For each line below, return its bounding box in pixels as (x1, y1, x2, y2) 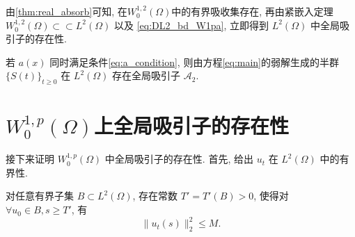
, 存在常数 (132, 188, 178, 203)
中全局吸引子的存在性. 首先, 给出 (104, 152, 253, 166)
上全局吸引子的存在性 (94, 111, 290, 140)
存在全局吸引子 (112, 68, 181, 83)
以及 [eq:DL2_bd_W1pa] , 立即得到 (113, 17, 269, 32)
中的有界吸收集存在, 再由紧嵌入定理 (171, 4, 333, 18)
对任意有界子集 (6, 188, 74, 203)
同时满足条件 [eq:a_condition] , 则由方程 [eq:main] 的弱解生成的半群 (49, 54, 340, 69)
